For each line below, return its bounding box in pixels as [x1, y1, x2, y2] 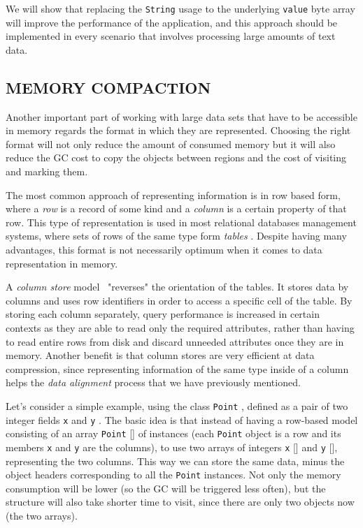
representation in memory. [6, 256, 118, 270]
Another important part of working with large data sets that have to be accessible [6, 109, 357, 124]
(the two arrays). [6, 508, 78, 522]
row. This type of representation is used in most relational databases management [6, 214, 357, 229]
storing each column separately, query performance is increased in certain [6, 307, 320, 321]
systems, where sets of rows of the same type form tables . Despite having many [6, 228, 347, 243]
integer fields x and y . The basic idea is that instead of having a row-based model [6, 412, 358, 427]
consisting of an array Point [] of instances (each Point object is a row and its [6, 426, 341, 441]
